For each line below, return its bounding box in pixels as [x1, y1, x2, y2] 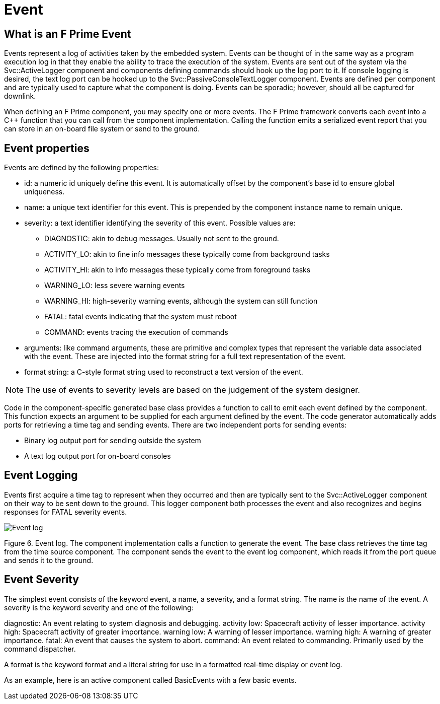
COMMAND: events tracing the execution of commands [44, 328, 228, 337]
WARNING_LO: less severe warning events [44, 281, 185, 290]
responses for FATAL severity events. [4, 507, 127, 516]
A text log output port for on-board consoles [24, 452, 171, 461]
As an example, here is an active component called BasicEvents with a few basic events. [4, 675, 297, 684]
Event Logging [4, 469, 78, 482]
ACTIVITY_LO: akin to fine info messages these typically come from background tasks [44, 250, 330, 259]
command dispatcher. [4, 644, 76, 653]
